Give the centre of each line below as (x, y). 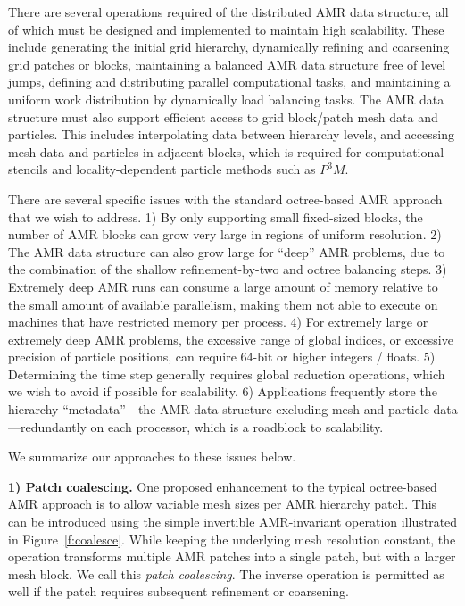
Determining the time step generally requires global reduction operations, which (227, 374)
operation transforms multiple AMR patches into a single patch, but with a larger (232, 556)
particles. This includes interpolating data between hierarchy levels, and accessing (231, 134)
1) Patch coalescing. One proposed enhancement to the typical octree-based (223, 486)
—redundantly (47, 426)
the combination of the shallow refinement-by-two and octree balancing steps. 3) (228, 269)
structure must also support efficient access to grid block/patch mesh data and (223, 116)
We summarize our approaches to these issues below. (152, 457)
